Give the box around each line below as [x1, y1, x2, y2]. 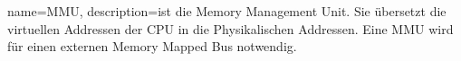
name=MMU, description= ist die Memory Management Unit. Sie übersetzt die [7, 2, 447, 20]
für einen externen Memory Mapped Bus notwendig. [7, 37, 297, 56]
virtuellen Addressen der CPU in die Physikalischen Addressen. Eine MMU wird [7, 19, 454, 38]
